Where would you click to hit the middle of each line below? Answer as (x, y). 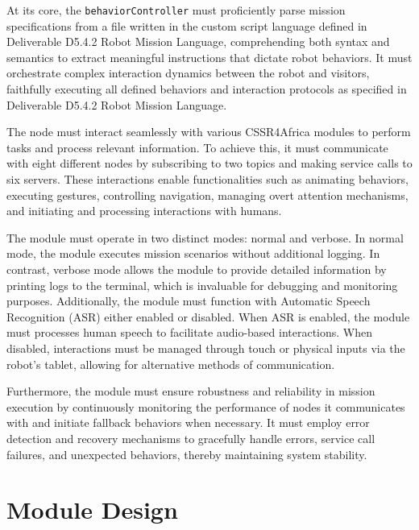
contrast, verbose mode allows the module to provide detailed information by (197, 269)
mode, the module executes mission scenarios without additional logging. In (193, 253)
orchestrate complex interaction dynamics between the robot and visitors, (188, 73)
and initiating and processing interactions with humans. (144, 211)
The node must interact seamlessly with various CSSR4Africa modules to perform (209, 132)
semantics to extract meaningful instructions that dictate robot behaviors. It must (209, 57)
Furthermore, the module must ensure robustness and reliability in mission (191, 391)
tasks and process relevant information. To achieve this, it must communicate (197, 147)
